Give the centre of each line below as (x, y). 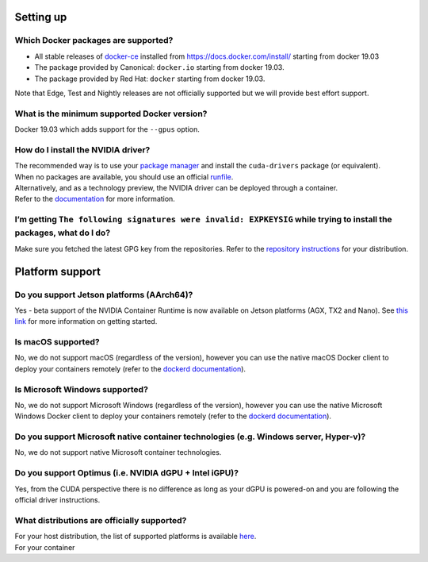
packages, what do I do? (63, 233)
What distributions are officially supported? (101, 520)
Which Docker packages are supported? (94, 40)
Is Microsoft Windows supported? (81, 389)
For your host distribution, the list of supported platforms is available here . (136, 537)
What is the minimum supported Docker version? (111, 114)
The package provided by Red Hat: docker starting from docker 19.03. (150, 79)
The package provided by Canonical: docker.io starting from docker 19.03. (159, 67)
